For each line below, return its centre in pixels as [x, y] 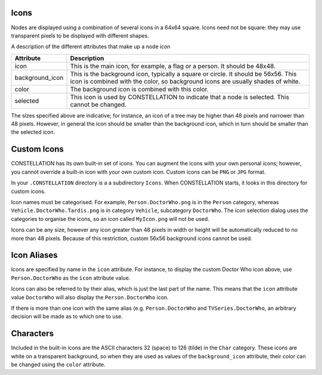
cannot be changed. [98, 104]
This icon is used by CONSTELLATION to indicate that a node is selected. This [179, 97]
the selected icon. [33, 132]
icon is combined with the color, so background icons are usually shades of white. [185, 81]
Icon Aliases [34, 255]
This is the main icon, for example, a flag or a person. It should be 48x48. [173, 66]
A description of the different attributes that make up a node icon [91, 47]
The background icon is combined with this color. [139, 89]
